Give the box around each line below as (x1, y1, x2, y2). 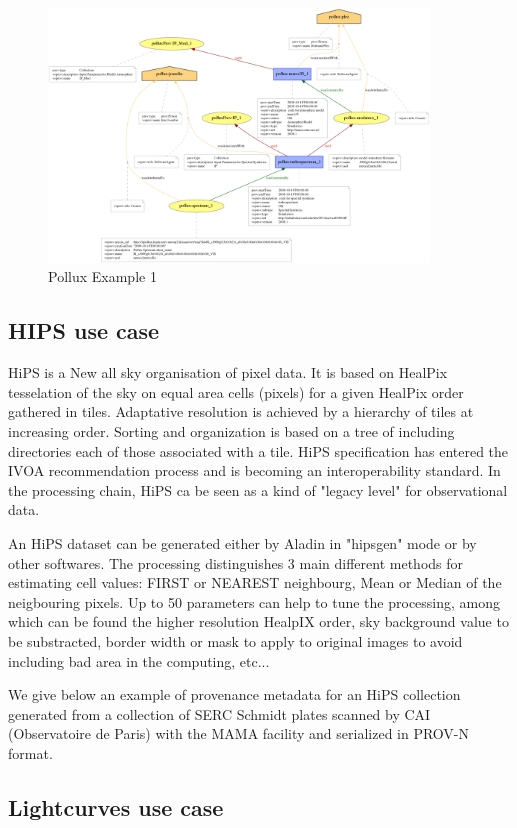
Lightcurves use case (8, 791, 224, 822)
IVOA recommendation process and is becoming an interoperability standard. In (8, 460, 501, 481)
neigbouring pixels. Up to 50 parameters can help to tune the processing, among (8, 591, 501, 612)
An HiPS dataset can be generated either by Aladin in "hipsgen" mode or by (8, 533, 477, 554)
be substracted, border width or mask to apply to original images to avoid (8, 631, 463, 651)
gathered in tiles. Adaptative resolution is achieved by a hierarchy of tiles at (8, 401, 474, 422)
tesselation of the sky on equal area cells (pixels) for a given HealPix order (8, 381, 464, 402)
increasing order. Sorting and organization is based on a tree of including (8, 421, 455, 442)
